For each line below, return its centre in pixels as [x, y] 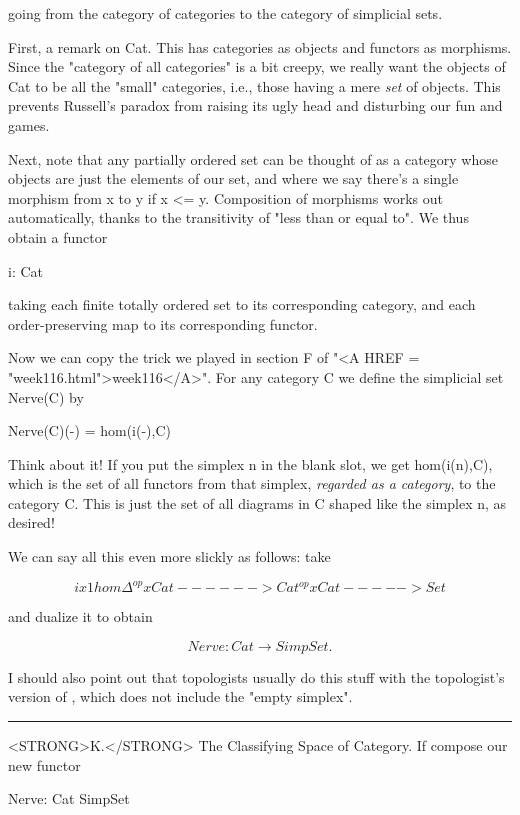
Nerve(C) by [46, 396]
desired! [31, 522]
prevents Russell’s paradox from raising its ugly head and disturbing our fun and [255, 105]
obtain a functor [58, 236]
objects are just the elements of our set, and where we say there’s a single [233, 178]
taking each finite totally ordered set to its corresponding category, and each [242, 304]
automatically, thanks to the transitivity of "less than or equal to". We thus [238, 217]
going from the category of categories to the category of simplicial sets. [225, 13]
